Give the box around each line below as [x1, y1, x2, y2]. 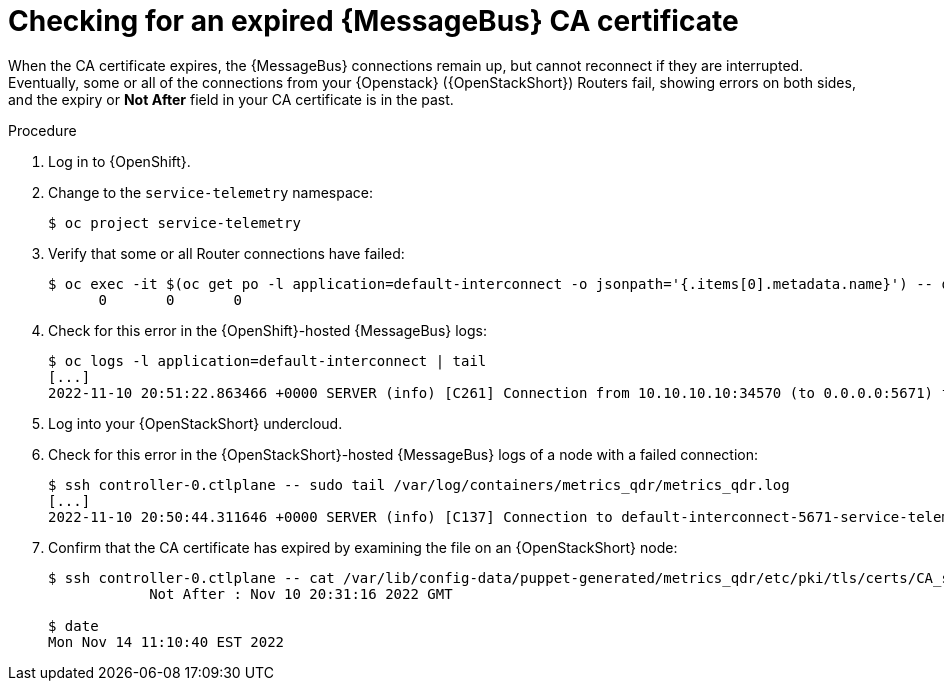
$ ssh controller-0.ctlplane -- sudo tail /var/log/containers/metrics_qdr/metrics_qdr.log [48, 476, 790, 493]
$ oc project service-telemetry [48, 214, 301, 231]
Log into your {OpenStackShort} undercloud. [48, 414, 343, 432]
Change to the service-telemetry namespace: [48, 183, 374, 201]
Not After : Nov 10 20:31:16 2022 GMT [149, 585, 453, 602]
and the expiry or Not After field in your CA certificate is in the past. [8, 90, 454, 108]
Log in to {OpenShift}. [48, 152, 191, 170]
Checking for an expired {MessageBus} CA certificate [8, 4, 739, 38]
